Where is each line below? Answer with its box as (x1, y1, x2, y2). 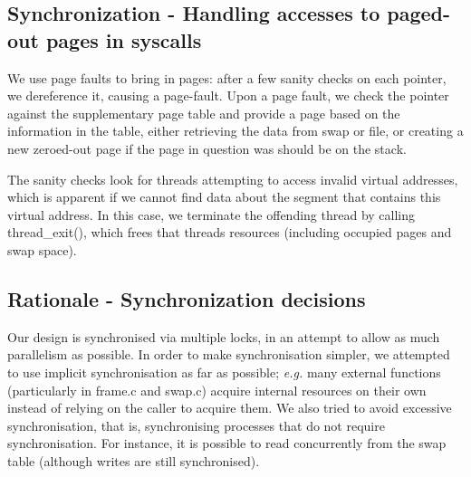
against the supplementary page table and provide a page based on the (7, 103, 400, 122)
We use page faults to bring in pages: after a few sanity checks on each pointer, (7, 68, 447, 87)
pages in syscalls (45, 25, 202, 53)
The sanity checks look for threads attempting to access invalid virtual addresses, (7, 169, 458, 188)
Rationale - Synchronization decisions (7, 284, 366, 312)
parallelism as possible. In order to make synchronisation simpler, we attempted (7, 345, 450, 364)
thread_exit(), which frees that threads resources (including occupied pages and (7, 223, 452, 242)
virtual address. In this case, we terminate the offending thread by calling (7, 205, 416, 224)
